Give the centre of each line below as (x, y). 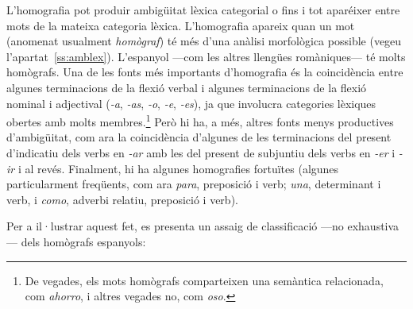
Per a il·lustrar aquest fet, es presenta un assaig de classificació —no (175, 226)
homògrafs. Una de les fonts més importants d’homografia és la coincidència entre (205, 72)
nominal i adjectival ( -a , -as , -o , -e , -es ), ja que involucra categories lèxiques (191, 103)
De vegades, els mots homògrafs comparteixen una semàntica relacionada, (204, 280)
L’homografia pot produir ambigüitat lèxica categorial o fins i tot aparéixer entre (203, 10)
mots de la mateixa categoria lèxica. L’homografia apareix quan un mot (181, 25)
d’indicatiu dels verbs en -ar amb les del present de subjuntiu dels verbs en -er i (201, 153)
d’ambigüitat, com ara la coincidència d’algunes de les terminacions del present (199, 137)
